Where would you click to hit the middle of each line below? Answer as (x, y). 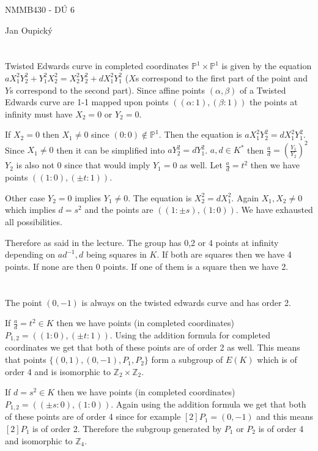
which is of (277, 360)
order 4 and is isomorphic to (58, 371)
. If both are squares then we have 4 (224, 254)
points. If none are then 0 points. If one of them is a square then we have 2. (147, 266)
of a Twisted (263, 90)
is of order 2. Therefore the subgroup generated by (127, 428)
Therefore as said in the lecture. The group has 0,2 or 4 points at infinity (142, 242)
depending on (30, 254)
